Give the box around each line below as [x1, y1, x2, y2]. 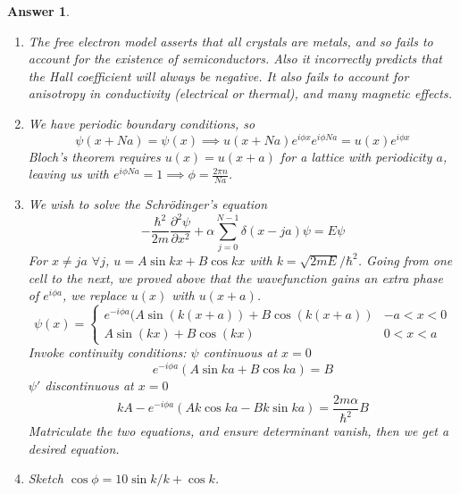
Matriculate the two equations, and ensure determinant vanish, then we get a [28, 422, 449, 440]
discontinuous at [45, 376, 134, 395]
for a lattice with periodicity [280, 147, 432, 165]
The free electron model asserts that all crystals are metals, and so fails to [28, 31, 433, 50]
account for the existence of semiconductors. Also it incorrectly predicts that [28, 49, 442, 68]
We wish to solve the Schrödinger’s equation [28, 195, 268, 214]
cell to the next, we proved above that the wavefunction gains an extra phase [28, 268, 443, 287]
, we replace [63, 286, 127, 305]
